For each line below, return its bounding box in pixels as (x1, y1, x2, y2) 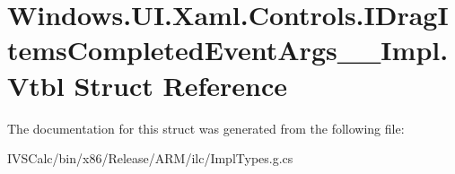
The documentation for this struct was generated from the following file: (7, 118, 405, 137)
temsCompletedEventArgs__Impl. (7, 31, 449, 68)
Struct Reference (74, 66, 288, 103)
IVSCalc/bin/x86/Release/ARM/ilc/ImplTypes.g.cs (7, 149, 293, 168)
